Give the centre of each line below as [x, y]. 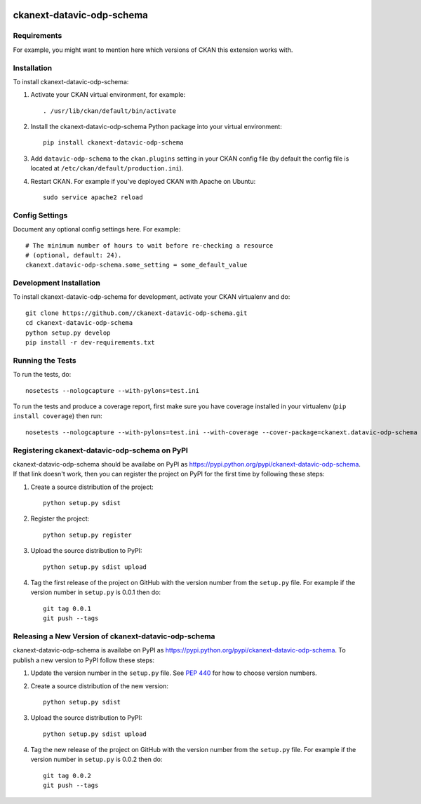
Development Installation [57, 283]
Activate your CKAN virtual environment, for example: [108, 95]
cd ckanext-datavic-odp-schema [79, 323]
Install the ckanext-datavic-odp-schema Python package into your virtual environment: [156, 127]
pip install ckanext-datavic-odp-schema [113, 143]
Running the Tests [45, 360]
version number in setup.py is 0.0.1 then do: [96, 592]
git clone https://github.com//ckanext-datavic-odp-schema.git [136, 313]
